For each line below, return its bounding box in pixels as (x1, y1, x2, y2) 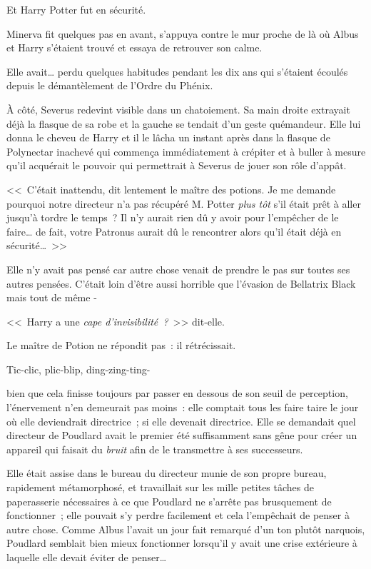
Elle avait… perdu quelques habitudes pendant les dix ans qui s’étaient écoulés (6, 64, 348, 79)
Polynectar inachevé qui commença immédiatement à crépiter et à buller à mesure (6, 143, 366, 158)
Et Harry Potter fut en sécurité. (6, 2, 146, 16)
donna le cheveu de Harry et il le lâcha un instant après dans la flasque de (6, 130, 330, 145)
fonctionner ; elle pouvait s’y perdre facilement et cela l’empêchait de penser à (6, 508, 350, 523)
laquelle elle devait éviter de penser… (6, 550, 167, 564)
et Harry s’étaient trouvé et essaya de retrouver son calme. (6, 40, 263, 55)
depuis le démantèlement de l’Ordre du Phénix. (6, 78, 213, 93)
